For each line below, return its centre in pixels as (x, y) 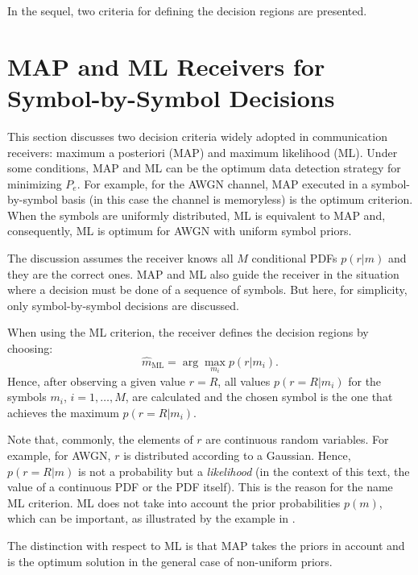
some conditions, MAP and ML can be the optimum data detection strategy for (204, 168)
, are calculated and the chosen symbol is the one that (259, 397)
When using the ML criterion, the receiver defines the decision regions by (188, 332)
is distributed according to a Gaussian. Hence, (237, 455)
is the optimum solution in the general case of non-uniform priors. (170, 561)
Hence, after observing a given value (97, 381)
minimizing (35, 183)
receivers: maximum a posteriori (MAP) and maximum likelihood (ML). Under (203, 152)
